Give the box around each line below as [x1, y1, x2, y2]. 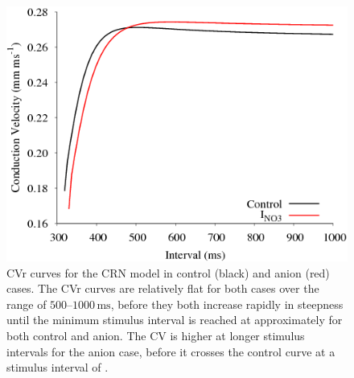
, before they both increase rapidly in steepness [110, 295, 344, 312]
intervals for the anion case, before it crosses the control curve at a [6, 343, 335, 360]
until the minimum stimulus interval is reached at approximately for [6, 311, 343, 328]
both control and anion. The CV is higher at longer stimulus [6, 327, 305, 343]
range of [6, 295, 47, 312]
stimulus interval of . [6, 359, 109, 376]
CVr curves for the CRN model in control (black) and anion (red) [6, 264, 330, 281]
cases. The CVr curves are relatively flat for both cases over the [6, 280, 319, 297]
